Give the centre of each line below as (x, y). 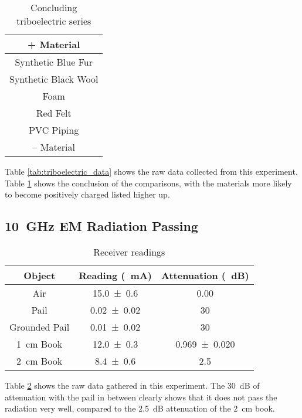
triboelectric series (54, 21)
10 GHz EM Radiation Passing (101, 226)
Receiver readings (129, 252)
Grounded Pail (40, 327)
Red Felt (54, 113)
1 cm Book (40, 344)
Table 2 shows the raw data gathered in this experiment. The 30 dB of (132, 385)
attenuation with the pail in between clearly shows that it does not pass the (141, 397)
